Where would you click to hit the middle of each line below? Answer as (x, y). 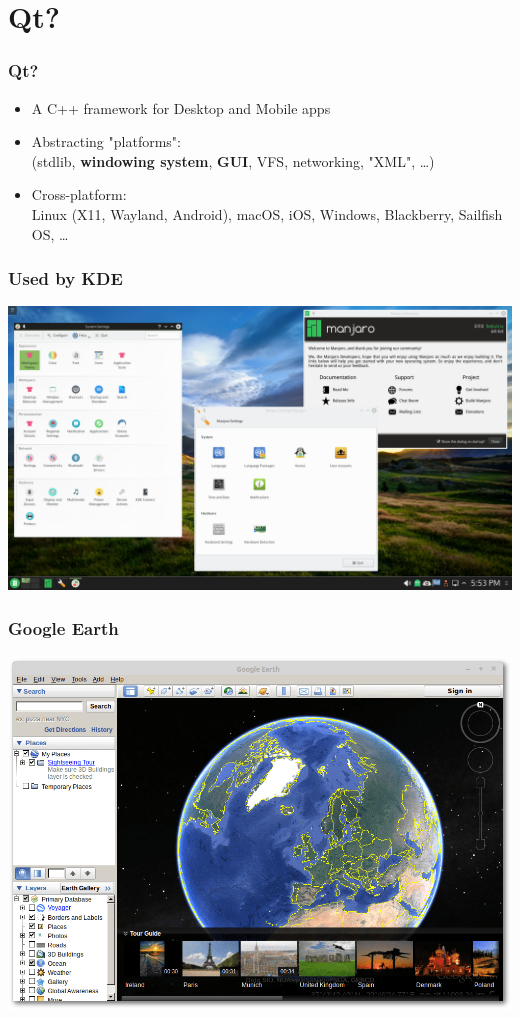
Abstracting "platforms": (106, 141)
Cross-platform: (79, 194)
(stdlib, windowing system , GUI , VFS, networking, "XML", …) (233, 160)
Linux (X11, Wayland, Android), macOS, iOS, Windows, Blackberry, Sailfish (267, 213)
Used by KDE (65, 278)
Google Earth (63, 628)
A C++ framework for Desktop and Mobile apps (181, 107)
